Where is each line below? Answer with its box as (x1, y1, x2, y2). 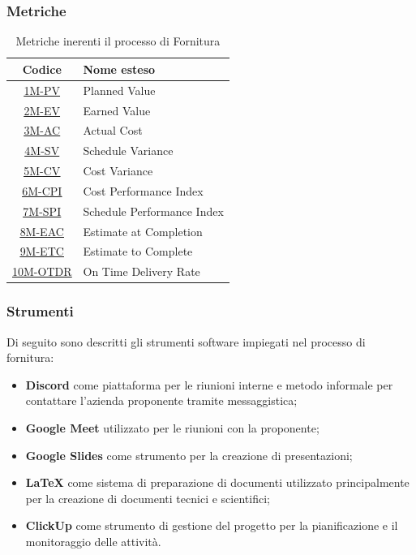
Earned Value (83, 101, 151, 118)
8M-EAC (19, 222, 64, 239)
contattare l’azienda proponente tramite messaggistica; (25, 392, 298, 409)
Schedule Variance (83, 142, 174, 159)
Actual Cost (83, 122, 143, 139)
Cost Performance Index (83, 182, 204, 199)
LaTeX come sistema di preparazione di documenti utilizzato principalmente (25, 474, 410, 491)
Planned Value (83, 81, 156, 98)
